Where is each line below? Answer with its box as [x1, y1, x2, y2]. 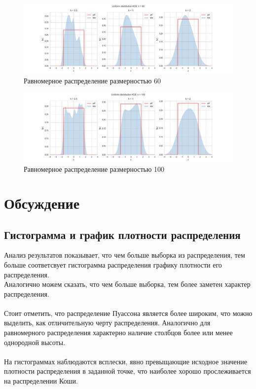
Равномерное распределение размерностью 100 [24, 164, 165, 174]
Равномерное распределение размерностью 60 [24, 75, 161, 85]
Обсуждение [4, 193, 80, 213]
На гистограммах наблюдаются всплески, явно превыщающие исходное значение [4, 356, 248, 366]
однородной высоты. [4, 337, 66, 347]
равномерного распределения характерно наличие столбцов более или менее [4, 327, 233, 338]
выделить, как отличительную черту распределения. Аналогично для [4, 317, 211, 328]
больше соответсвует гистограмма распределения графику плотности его [4, 259, 222, 270]
